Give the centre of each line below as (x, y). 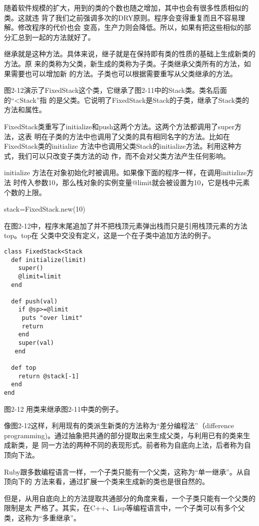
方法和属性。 (25, 110)
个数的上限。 (25, 192)
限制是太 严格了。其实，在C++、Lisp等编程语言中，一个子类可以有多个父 (125, 508)
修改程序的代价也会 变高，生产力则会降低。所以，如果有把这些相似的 (131, 27)
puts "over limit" (52, 318)
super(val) (36, 343)
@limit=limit (40, 276)
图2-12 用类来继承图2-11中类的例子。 (63, 408)
